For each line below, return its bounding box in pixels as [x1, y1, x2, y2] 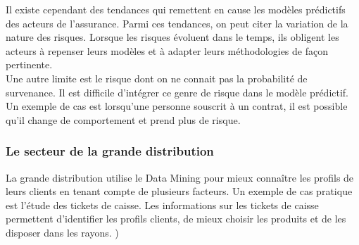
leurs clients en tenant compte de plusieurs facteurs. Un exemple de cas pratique [6, 184, 353, 199]
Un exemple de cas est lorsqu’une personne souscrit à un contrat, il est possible [6, 99, 348, 113]
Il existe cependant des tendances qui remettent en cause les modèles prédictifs [6, 2, 346, 16]
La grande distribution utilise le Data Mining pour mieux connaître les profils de [6, 170, 354, 184]
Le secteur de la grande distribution [6, 142, 214, 160]
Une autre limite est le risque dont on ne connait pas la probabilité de [6, 70, 308, 85]
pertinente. [6, 57, 53, 72]
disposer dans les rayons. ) [6, 225, 119, 239]
